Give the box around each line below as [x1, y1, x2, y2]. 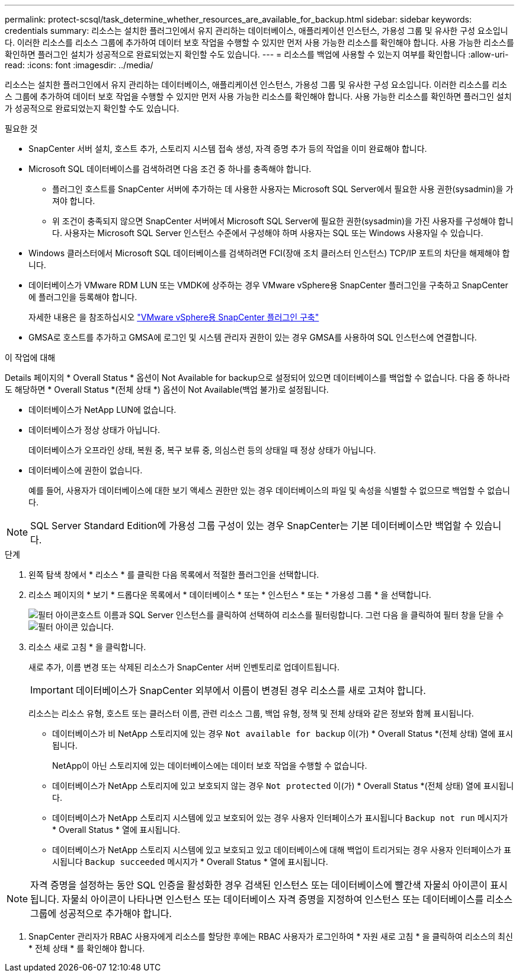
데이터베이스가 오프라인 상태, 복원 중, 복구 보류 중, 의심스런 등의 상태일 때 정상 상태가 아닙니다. [28, 445, 376, 455]
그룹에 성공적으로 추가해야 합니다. [30, 908, 172, 919]
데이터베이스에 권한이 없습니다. [28, 465, 143, 475]
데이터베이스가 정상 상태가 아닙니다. [28, 425, 160, 435]
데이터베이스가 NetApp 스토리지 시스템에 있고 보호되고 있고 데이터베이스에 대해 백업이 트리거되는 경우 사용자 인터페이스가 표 [52, 845, 511, 855]
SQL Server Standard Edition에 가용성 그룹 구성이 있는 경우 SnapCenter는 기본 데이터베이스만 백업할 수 [30, 520, 473, 532]
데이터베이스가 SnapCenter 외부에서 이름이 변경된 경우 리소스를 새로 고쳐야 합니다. [75, 685, 426, 696]
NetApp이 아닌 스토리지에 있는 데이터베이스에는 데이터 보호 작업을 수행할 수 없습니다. [52, 760, 367, 771]
